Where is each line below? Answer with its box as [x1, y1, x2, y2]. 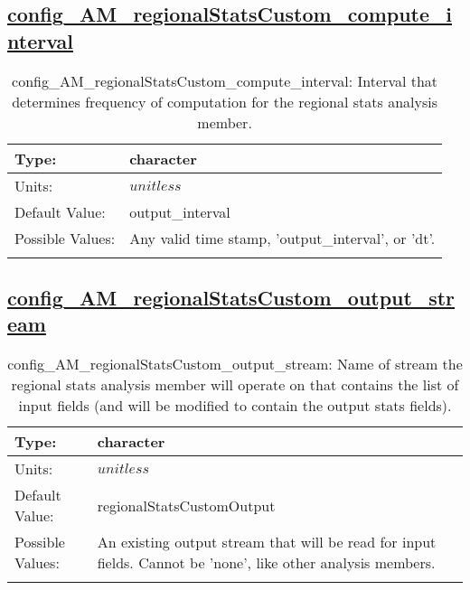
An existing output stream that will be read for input [97, 531, 437, 553]
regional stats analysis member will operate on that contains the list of [11, 374, 459, 396]
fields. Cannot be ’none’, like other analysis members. [97, 552, 436, 574]
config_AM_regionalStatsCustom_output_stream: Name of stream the [7, 353, 463, 375]
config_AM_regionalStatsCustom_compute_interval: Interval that [12, 70, 438, 91]
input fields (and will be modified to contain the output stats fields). [18, 395, 452, 417]
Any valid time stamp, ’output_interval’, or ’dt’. [129, 227, 436, 248]
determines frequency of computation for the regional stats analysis [12, 90, 438, 112]
